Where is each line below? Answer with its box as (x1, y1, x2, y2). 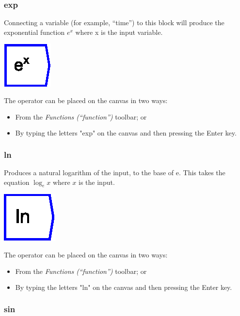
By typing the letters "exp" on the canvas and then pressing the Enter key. (15, 128, 237, 138)
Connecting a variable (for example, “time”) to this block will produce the (4, 17, 224, 28)
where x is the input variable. (75, 27, 163, 37)
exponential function (4, 27, 65, 37)
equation (4, 177, 30, 187)
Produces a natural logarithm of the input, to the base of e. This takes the (4, 167, 225, 177)
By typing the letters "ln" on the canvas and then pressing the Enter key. (15, 282, 232, 292)
